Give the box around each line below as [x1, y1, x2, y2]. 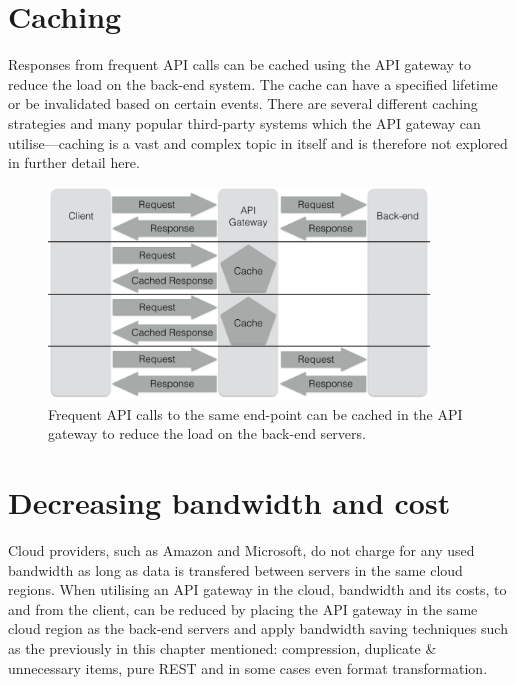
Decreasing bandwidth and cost [8, 482, 451, 523]
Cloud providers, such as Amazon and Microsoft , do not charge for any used [8, 540, 475, 561]
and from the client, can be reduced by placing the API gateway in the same [8, 598, 478, 619]
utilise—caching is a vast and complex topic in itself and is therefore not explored [8, 132, 508, 153]
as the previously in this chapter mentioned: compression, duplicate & [8, 638, 437, 659]
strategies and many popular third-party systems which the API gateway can [8, 112, 481, 133]
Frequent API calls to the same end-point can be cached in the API [48, 403, 463, 424]
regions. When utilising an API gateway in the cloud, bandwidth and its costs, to [8, 579, 507, 600]
